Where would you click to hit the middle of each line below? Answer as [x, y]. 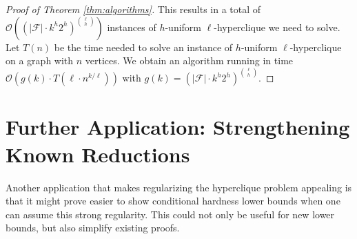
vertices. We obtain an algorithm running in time [189, 60]
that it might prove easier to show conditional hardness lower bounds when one [173, 201]
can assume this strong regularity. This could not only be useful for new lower [170, 214]
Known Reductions [98, 154]
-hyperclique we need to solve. [277, 27]
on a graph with [40, 60]
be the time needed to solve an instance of [143, 47]
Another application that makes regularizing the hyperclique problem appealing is [179, 187]
